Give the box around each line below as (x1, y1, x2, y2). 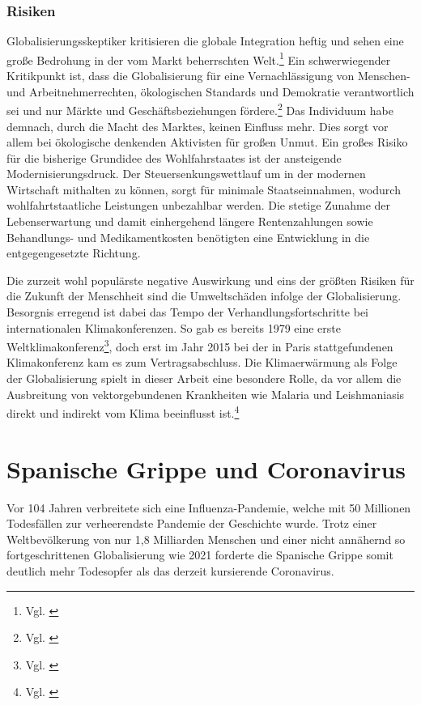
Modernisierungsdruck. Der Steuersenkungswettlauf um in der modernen (6, 165, 366, 182)
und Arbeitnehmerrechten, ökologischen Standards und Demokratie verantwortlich (6, 83, 415, 100)
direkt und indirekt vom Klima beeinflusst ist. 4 (6, 402, 240, 421)
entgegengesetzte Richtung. (6, 244, 141, 261)
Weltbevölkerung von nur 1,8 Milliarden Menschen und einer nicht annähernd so (6, 530, 406, 547)
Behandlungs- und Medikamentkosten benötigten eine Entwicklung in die (6, 228, 370, 245)
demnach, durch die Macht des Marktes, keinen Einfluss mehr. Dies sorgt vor (6, 117, 389, 134)
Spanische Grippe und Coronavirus (6, 452, 406, 485)
